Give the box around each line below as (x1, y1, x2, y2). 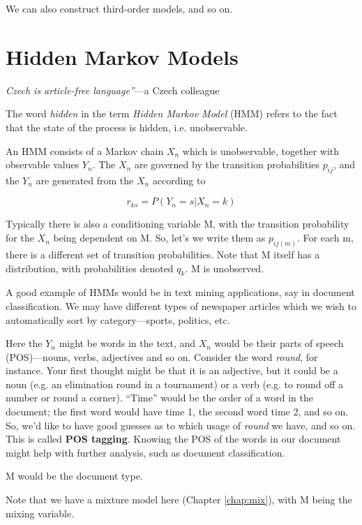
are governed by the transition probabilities (134, 157, 320, 172)
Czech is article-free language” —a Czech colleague (6, 82, 220, 97)
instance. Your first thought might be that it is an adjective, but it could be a (6, 363, 338, 378)
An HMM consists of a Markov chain (6, 143, 164, 158)
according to (152, 172, 206, 187)
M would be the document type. (6, 468, 143, 483)
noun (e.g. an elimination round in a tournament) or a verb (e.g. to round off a (6, 376, 344, 391)
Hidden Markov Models (6, 42, 239, 71)
